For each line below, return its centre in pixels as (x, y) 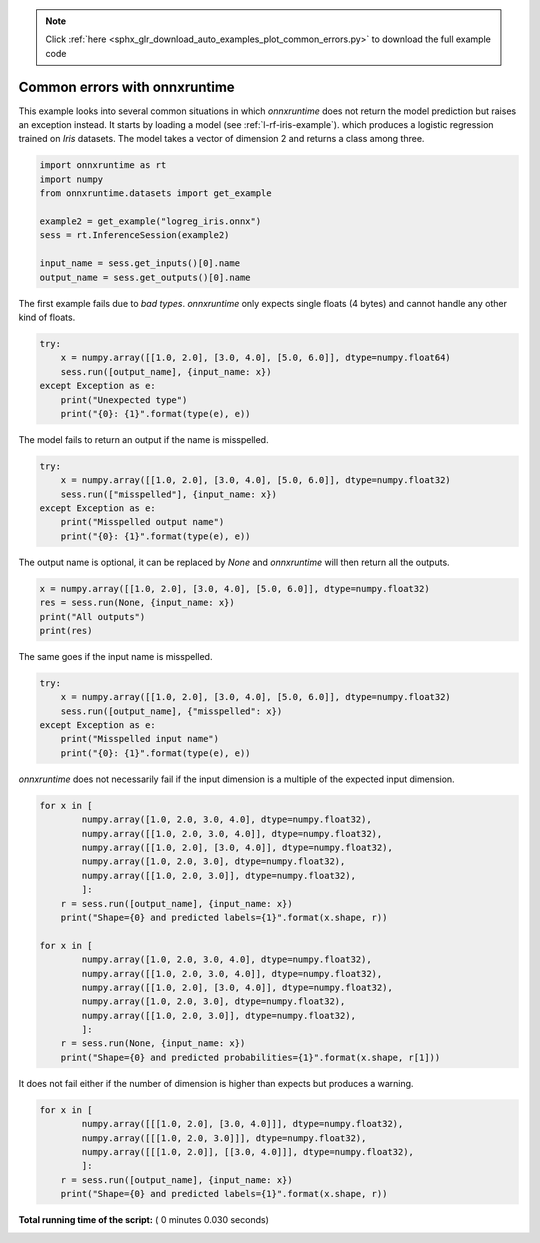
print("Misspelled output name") (142, 522)
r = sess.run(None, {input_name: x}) (153, 1043)
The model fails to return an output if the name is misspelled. (143, 439)
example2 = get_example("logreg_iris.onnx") (150, 221)
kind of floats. (47, 317)
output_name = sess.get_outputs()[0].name (145, 277)
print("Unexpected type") (124, 399)
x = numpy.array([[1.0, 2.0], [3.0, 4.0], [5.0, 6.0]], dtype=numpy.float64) (256, 358)
